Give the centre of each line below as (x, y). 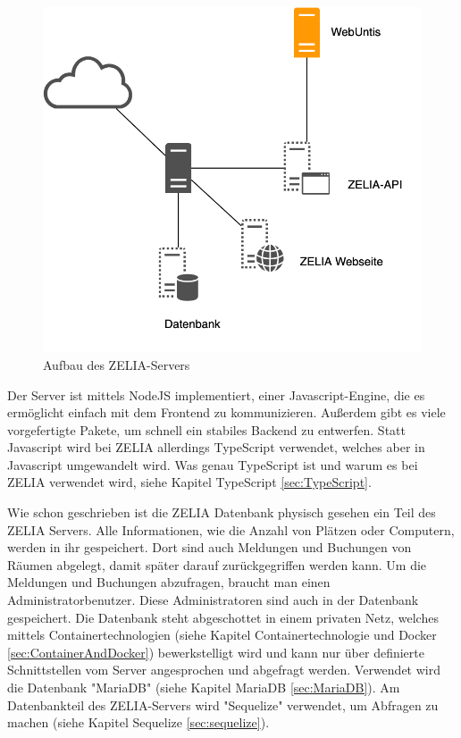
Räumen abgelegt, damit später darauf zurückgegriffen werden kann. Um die (217, 564)
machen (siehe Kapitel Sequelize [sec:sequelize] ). (138, 722)
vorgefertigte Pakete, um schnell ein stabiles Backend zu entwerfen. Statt (206, 429)
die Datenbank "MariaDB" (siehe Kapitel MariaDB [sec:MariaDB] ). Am (204, 688)
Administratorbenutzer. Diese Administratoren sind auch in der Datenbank (213, 600)
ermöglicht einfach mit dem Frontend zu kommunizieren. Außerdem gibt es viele (226, 412)
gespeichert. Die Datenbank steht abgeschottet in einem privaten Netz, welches (223, 617)
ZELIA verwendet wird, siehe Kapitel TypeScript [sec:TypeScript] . (189, 482)
